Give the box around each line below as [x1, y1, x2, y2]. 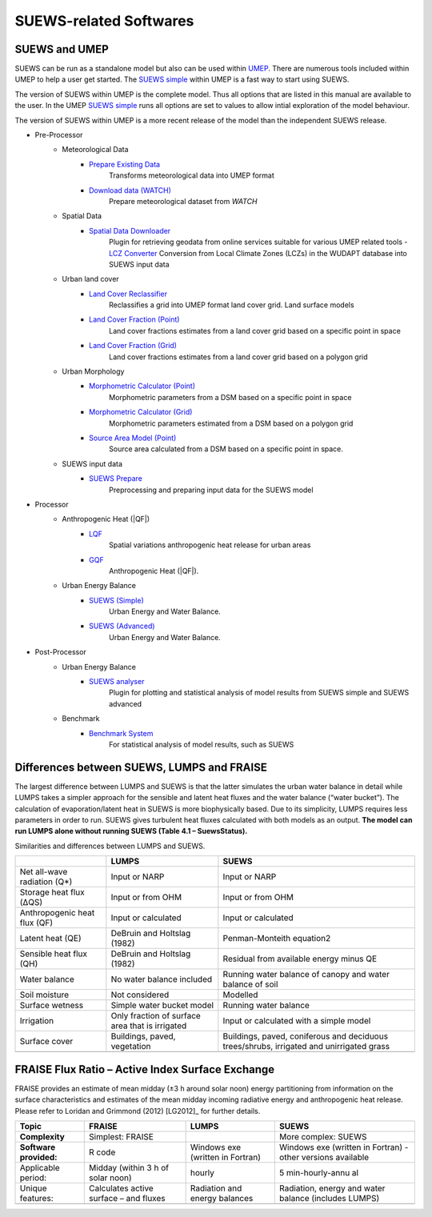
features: [19, 1192, 54, 1203]
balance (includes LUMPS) [278, 1192, 380, 1203]
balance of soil [222, 979, 278, 990]
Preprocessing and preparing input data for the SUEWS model [109, 485, 314, 494]
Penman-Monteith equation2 [222, 933, 331, 944]
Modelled [222, 989, 258, 1000]
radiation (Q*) [19, 876, 73, 887]
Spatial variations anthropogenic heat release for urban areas [109, 540, 311, 550]
